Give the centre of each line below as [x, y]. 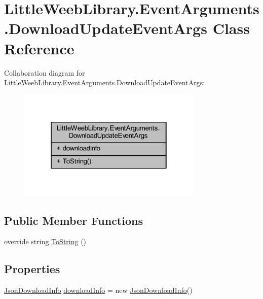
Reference [39, 48]
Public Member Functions [73, 220]
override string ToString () [45, 241]
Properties [32, 269]
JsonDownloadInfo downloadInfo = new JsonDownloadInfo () [98, 290]
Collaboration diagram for [45, 72]
